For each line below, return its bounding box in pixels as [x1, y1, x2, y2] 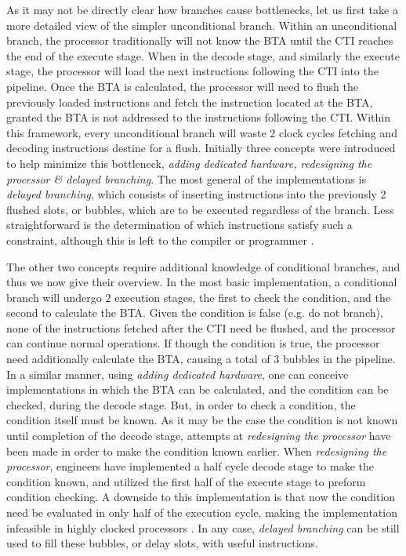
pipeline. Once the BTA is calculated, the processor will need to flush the [6, 78, 358, 94]
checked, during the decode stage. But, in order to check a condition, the [6, 396, 356, 412]
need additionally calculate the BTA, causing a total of [6, 351, 270, 367]
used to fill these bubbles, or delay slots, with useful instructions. [6, 535, 318, 551]
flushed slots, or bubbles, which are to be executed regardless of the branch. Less [6, 201, 394, 217]
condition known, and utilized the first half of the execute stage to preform [6, 473, 366, 489]
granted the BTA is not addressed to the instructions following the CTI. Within [6, 109, 390, 125]
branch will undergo [6, 289, 102, 305]
